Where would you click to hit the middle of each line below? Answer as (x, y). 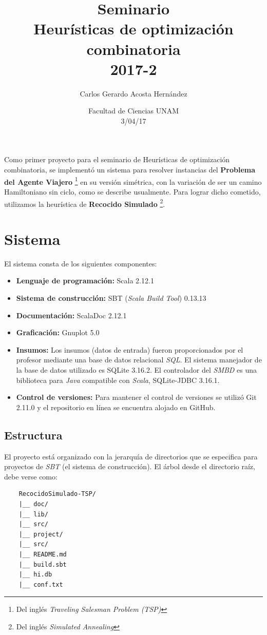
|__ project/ (41, 534)
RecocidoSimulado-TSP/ (57, 494)
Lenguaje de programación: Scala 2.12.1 (85, 281)
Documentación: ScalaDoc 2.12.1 (71, 315)
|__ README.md (43, 554)
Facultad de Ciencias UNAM (133, 111)
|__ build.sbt (43, 564)
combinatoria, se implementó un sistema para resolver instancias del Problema (130, 170)
